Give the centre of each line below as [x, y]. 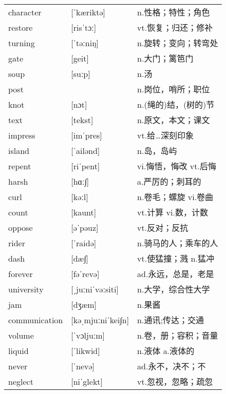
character [25, 12]
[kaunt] [84, 212]
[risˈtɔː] [84, 27]
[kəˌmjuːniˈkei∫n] [100, 320]
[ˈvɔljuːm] [88, 335]
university [26, 289]
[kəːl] [80, 196]
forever [21, 273]
